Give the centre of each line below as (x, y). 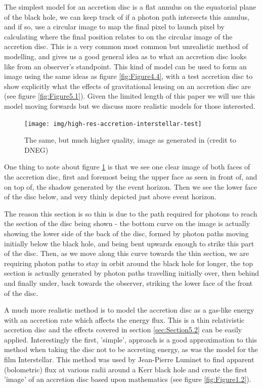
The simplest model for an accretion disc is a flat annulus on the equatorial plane (130, 7)
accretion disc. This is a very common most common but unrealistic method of (126, 46)
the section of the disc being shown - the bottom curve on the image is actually (127, 223)
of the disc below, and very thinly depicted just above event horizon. (110, 197)
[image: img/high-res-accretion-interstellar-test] (113, 124)
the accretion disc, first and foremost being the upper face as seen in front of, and (131, 176)
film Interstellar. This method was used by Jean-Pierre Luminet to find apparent (129, 359)
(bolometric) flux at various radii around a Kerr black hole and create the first (126, 369)
